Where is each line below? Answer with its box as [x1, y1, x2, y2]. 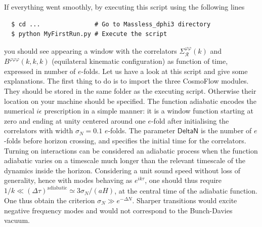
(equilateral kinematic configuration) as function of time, [52, 56, 228, 66]
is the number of [200, 125, 252, 136]
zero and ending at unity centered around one [4, 115, 146, 126]
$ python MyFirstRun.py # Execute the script [11, 30, 167, 38]
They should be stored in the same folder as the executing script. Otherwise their [4, 85, 256, 96]
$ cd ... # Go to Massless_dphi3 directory [11, 20, 211, 28]
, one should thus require [145, 175, 222, 185]
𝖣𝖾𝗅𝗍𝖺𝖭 [177, 128, 199, 135]
